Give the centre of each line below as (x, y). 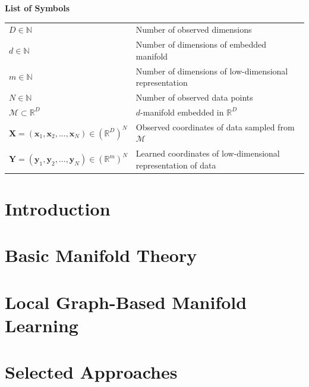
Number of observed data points (194, 97)
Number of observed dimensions (194, 29)
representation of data (176, 165)
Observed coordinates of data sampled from (215, 127)
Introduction (58, 209)
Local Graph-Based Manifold (126, 302)
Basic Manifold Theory (101, 255)
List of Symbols (37, 8)
